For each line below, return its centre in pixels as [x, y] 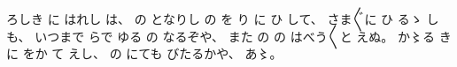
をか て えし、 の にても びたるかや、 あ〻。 [152, 53]
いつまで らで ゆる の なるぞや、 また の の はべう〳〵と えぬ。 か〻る [235, 36]
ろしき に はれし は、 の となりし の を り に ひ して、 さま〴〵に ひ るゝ [214, 19]
